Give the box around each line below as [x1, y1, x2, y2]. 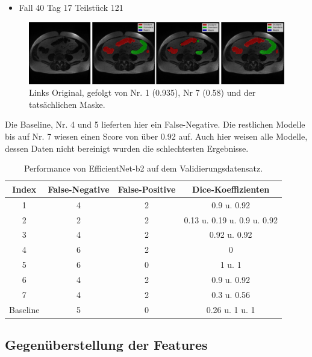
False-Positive [117, 182, 176, 195]
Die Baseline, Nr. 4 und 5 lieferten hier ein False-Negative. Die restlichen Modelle [5, 118, 305, 131]
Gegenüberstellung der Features [5, 335, 208, 354]
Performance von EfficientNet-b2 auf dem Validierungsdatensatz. [23, 162, 263, 175]
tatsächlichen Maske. [29, 98, 105, 110]
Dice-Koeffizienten [192, 182, 270, 195]
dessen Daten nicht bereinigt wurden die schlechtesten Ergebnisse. [5, 141, 249, 154]
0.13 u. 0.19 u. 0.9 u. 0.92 [184, 213, 278, 226]
